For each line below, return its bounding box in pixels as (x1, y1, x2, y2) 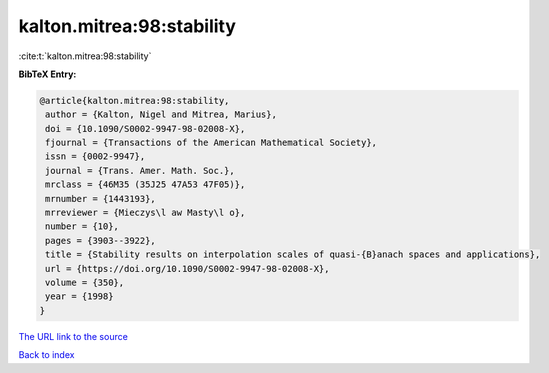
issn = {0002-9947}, (45, 151, 146, 162)
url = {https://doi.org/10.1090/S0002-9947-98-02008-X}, (45, 263, 330, 274)
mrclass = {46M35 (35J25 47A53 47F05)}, (45, 179, 246, 190)
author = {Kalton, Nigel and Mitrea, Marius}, (45, 109, 277, 120)
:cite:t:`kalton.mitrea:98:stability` (18, 50, 152, 62)
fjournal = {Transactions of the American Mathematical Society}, (45, 137, 378, 149)
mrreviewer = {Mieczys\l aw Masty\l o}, (45, 207, 246, 219)
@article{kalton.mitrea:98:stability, (39, 95, 230, 106)
